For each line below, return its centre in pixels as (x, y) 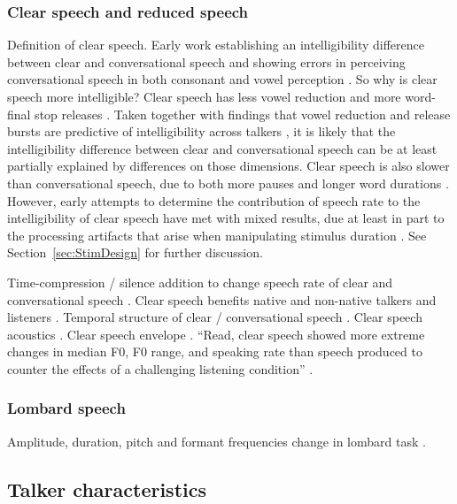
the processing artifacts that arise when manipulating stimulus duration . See (217, 235)
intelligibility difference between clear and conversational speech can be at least (222, 148)
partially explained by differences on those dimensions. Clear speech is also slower (228, 166)
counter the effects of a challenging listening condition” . (160, 368)
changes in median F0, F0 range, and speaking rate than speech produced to (215, 351)
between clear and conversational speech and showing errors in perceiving (206, 61)
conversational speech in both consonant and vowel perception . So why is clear (222, 79)
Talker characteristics (107, 489)
